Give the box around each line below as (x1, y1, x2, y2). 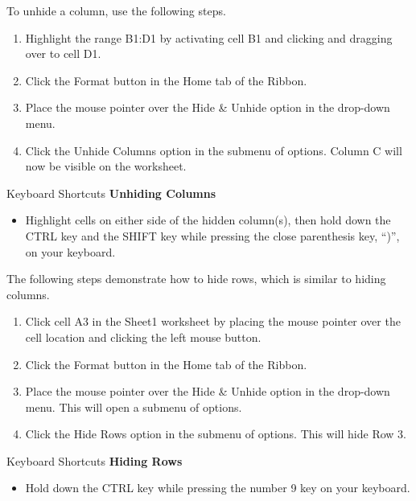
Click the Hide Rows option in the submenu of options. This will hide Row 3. (25, 425, 406, 442)
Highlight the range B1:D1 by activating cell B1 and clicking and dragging (25, 29, 393, 46)
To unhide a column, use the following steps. (6, 2, 226, 18)
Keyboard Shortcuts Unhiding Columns (6, 184, 216, 201)
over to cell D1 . (25, 45, 101, 62)
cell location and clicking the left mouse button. (25, 328, 262, 345)
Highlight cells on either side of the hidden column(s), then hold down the (25, 211, 391, 228)
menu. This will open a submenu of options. (25, 398, 242, 415)
